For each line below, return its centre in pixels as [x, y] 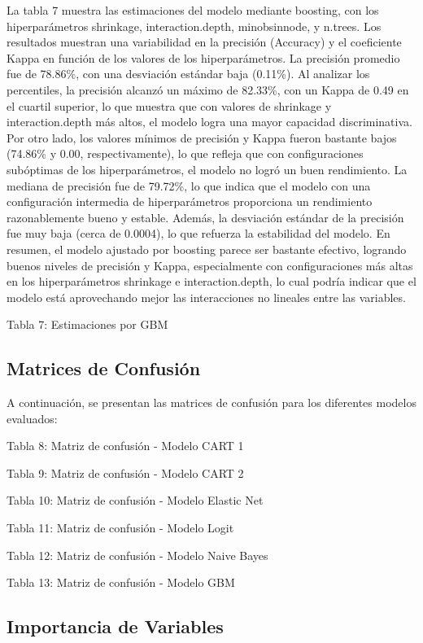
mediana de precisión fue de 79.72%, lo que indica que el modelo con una [189, 185]
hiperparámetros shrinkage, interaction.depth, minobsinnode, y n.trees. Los [194, 26]
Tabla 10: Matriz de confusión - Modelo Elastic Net [135, 500]
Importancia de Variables [115, 626]
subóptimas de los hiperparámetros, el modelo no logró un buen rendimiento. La [207, 169]
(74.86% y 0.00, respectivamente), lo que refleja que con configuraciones [185, 153]
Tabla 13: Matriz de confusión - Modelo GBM [121, 582]
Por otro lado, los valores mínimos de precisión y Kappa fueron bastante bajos [202, 137]
